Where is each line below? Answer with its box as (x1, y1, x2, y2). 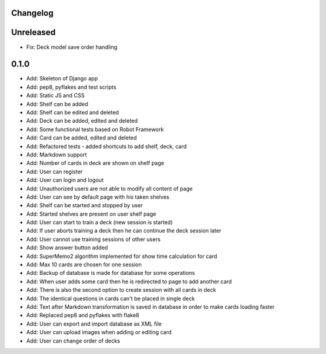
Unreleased (11, 27, 56, 37)
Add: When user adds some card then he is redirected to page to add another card (26, 278, 232, 285)
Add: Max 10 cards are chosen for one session (26, 261, 142, 268)
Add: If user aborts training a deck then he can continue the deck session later (26, 227, 222, 234)
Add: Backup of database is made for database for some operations (26, 269, 196, 277)
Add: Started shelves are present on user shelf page (26, 210, 156, 217)
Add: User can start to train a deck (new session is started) (26, 219, 173, 226)
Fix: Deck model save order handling (26, 43, 118, 51)
